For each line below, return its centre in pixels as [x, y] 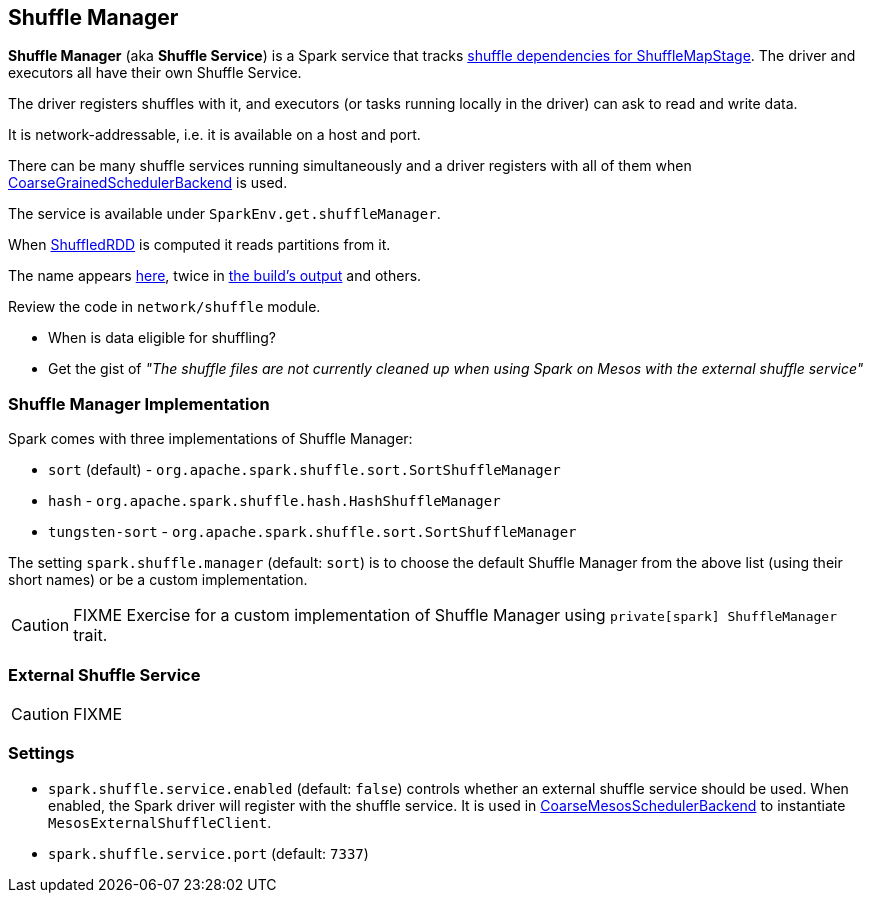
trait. [90, 635]
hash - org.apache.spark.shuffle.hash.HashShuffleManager [274, 501]
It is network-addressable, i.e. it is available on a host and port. [214, 135]
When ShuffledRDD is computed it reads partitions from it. [199, 245]
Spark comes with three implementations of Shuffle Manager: [210, 439]
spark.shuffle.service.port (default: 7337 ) [208, 853]
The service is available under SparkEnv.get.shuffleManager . [224, 214]
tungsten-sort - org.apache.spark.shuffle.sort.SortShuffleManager [312, 532]
